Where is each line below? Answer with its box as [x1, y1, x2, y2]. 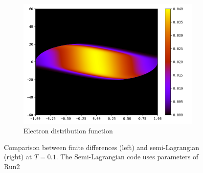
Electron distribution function [23, 126, 113, 136]
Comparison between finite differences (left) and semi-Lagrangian [4, 142, 200, 152]
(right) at [4, 151, 32, 162]
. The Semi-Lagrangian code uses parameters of [56, 151, 199, 162]
